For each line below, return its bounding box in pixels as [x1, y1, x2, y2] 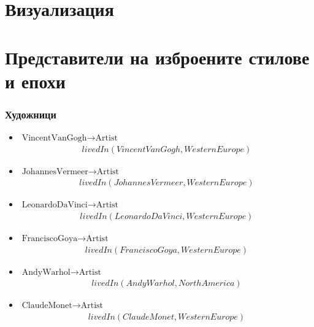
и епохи [5, 68, 66, 93]
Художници [5, 106, 56, 121]
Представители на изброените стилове [5, 44, 310, 69]
